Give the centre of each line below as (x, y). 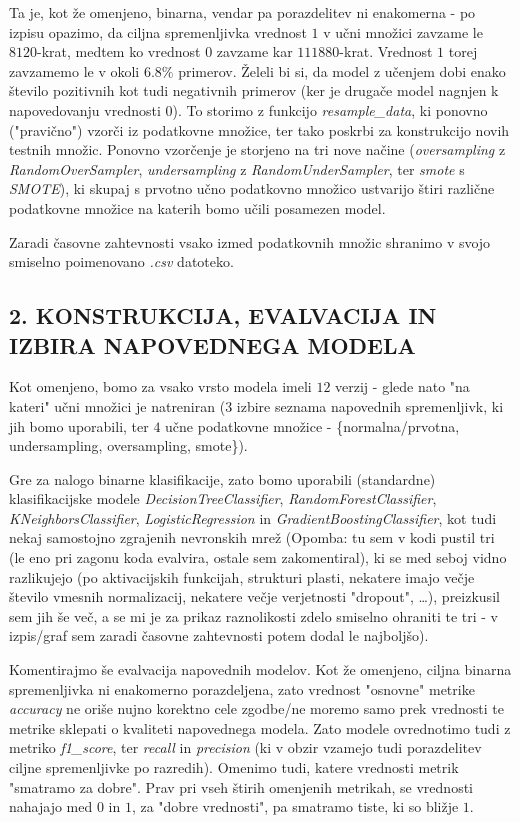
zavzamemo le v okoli (74, 70)
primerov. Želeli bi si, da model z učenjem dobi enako (342, 70)
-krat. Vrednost (386, 51)
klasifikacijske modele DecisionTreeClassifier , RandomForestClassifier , (223, 498)
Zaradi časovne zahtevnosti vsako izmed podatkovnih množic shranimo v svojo (250, 241)
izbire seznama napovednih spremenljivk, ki (370, 405)
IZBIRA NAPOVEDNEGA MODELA (212, 344)
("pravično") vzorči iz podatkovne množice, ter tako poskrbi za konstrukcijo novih (259, 129)
